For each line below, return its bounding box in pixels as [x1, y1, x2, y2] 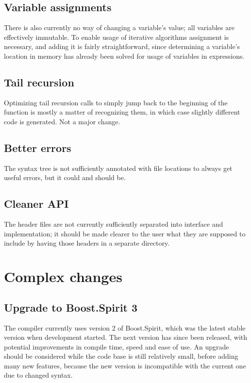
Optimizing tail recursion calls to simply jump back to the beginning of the [4, 97, 228, 107]
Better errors [4, 140, 71, 155]
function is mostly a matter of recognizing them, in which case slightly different [4, 107, 240, 117]
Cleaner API [4, 196, 69, 211]
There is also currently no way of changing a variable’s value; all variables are [4, 22, 234, 33]
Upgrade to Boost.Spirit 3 [4, 300, 138, 315]
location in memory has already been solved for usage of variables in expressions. [4, 50, 245, 61]
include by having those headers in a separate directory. [4, 238, 170, 248]
